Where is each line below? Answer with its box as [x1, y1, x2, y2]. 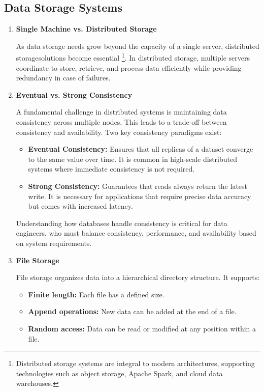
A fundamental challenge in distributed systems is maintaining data [16, 106, 227, 117]
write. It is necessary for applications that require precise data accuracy [28, 190, 251, 201]
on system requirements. [16, 237, 92, 248]
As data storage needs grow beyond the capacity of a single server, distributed [16, 40, 259, 51]
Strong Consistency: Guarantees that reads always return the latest [28, 180, 248, 191]
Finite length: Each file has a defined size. [28, 289, 164, 299]
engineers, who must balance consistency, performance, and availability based [16, 228, 256, 238]
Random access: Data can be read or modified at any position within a [28, 323, 256, 333]
